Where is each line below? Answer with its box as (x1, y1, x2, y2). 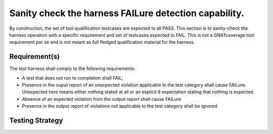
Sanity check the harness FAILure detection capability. (9, 8, 245, 19)
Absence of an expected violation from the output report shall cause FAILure (22, 96, 181, 102)
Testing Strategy (9, 116, 63, 124)
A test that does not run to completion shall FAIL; (22, 75, 123, 81)
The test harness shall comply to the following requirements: (9, 65, 136, 72)
